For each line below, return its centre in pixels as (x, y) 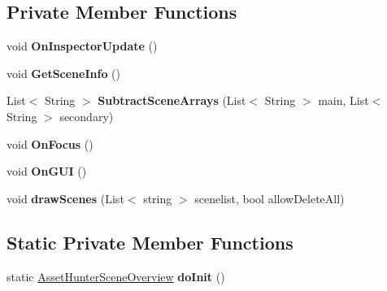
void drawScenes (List (65, 198)
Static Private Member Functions (150, 242)
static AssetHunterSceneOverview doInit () (116, 276)
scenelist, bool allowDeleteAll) (270, 198)
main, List (344, 100)
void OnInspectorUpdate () (82, 46)
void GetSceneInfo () (64, 73)
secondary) (87, 116)
